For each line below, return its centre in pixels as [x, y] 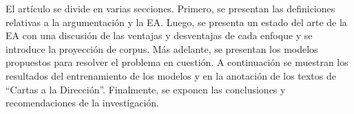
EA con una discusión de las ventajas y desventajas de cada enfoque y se [159, 35]
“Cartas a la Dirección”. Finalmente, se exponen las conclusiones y [146, 89]
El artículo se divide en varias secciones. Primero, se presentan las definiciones [170, 8]
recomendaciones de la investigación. [83, 103]
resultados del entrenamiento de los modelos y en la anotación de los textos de [171, 75]
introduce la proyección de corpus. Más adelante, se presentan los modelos [162, 48]
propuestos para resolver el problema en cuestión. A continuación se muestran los [177, 62]
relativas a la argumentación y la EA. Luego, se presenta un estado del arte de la [176, 22]
